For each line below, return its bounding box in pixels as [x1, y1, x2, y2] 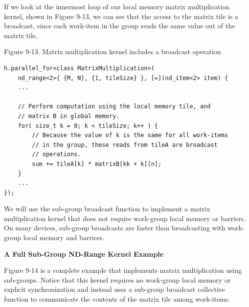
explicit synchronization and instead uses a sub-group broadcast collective [4, 284, 226, 294]
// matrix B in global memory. [18, 112, 120, 120]
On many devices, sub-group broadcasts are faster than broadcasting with [4, 223, 226, 233]
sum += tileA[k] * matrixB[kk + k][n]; [32, 160, 162, 167]
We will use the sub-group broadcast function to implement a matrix [4, 204, 210, 214]
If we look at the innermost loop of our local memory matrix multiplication [4, 1, 230, 11]
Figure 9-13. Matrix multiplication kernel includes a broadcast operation [4, 46, 221, 57]
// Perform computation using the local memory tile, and [18, 103, 211, 110]
